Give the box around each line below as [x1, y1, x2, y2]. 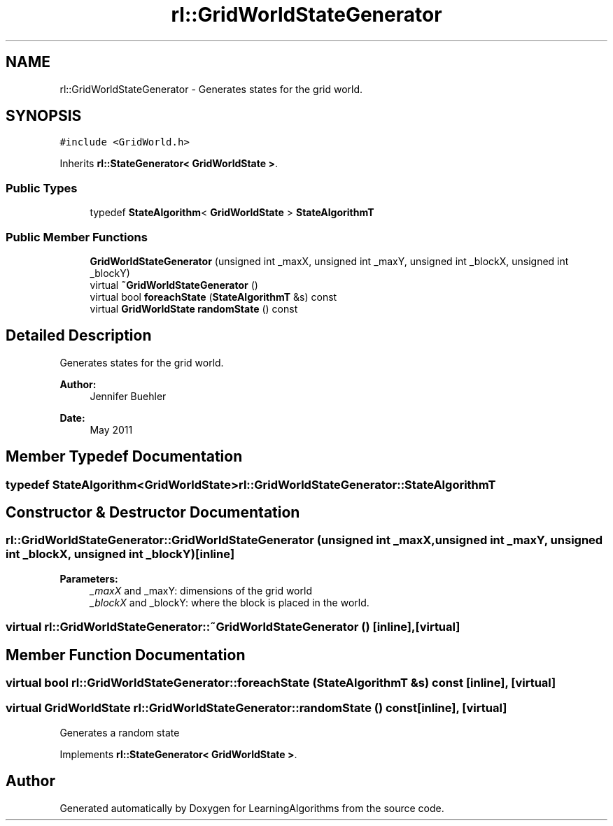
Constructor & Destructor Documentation [6, 504, 300, 522]
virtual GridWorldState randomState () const [90, 302, 298, 315]
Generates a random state [59, 726, 180, 739]
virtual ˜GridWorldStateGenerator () [90, 278, 258, 291]
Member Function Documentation [6, 646, 246, 664]
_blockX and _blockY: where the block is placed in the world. [90, 596, 369, 608]
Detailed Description [6, 327, 152, 345]
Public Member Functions [6, 229, 148, 244]
